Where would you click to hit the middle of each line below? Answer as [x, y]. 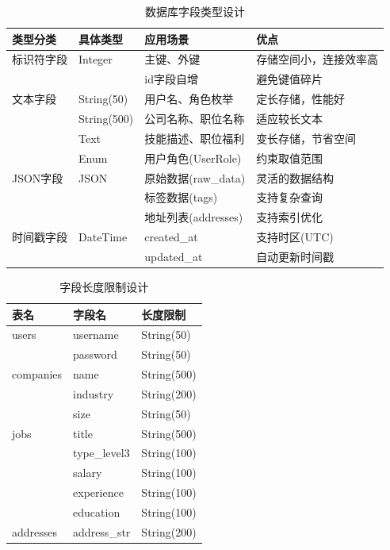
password [95, 354]
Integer [96, 59]
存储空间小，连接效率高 [317, 59]
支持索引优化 [290, 217]
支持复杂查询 [290, 197]
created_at [171, 237]
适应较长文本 [290, 118]
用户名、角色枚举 [189, 99]
